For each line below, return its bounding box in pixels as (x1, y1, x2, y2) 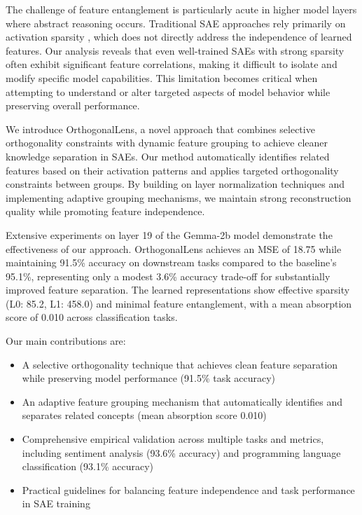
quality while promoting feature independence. (6, 204, 205, 219)
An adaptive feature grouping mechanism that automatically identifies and (22, 394, 343, 408)
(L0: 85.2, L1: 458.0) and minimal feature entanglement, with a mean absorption (6, 296, 352, 310)
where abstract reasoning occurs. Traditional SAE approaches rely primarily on (6, 15, 346, 30)
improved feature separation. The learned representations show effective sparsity (6, 282, 350, 297)
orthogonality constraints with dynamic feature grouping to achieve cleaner (6, 135, 328, 150)
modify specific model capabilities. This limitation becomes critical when (6, 70, 318, 85)
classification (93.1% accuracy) (22, 459, 154, 474)
